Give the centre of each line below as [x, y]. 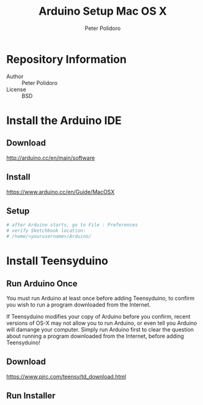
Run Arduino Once [42, 284]
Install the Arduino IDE [64, 120]
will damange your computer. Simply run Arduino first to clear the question [100, 329]
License [16, 89]
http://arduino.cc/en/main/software [51, 158]
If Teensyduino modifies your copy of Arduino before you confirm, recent [98, 316]
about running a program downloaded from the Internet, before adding [95, 336]
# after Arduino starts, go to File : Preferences [72, 225]
